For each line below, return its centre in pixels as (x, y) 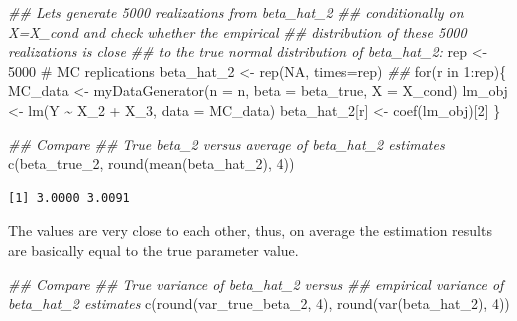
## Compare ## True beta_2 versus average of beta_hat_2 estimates (226, 143)
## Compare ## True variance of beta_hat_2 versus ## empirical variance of (256, 283)
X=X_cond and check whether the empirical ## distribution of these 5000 (237, 31)
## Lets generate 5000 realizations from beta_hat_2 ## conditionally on (236, 12)
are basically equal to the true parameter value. (153, 249)
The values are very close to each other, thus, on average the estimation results (250, 230)
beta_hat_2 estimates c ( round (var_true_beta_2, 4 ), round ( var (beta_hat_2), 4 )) (259, 303)
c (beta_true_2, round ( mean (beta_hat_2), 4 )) (151, 163)
